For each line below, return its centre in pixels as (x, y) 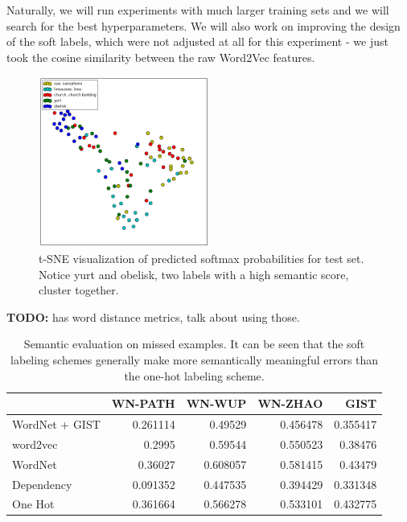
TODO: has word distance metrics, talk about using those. (153, 316)
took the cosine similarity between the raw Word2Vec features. (161, 57)
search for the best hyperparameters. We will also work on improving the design (203, 25)
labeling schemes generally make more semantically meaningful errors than (195, 359)
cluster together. (79, 290)
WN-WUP (216, 403)
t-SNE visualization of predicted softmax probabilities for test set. (201, 258)
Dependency (42, 484)
